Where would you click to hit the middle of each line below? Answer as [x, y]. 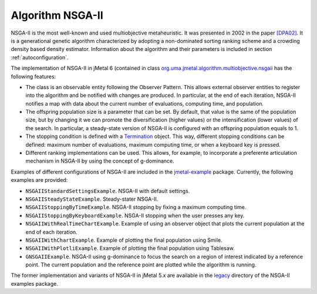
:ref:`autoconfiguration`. [40, 57]
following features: [33, 76]
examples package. [34, 283]
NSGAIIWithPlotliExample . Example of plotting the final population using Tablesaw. [130, 248]
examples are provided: [39, 180]
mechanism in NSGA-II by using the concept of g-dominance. [100, 161]
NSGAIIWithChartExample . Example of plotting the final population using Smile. [124, 240]
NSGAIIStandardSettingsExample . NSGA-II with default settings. [108, 191]
